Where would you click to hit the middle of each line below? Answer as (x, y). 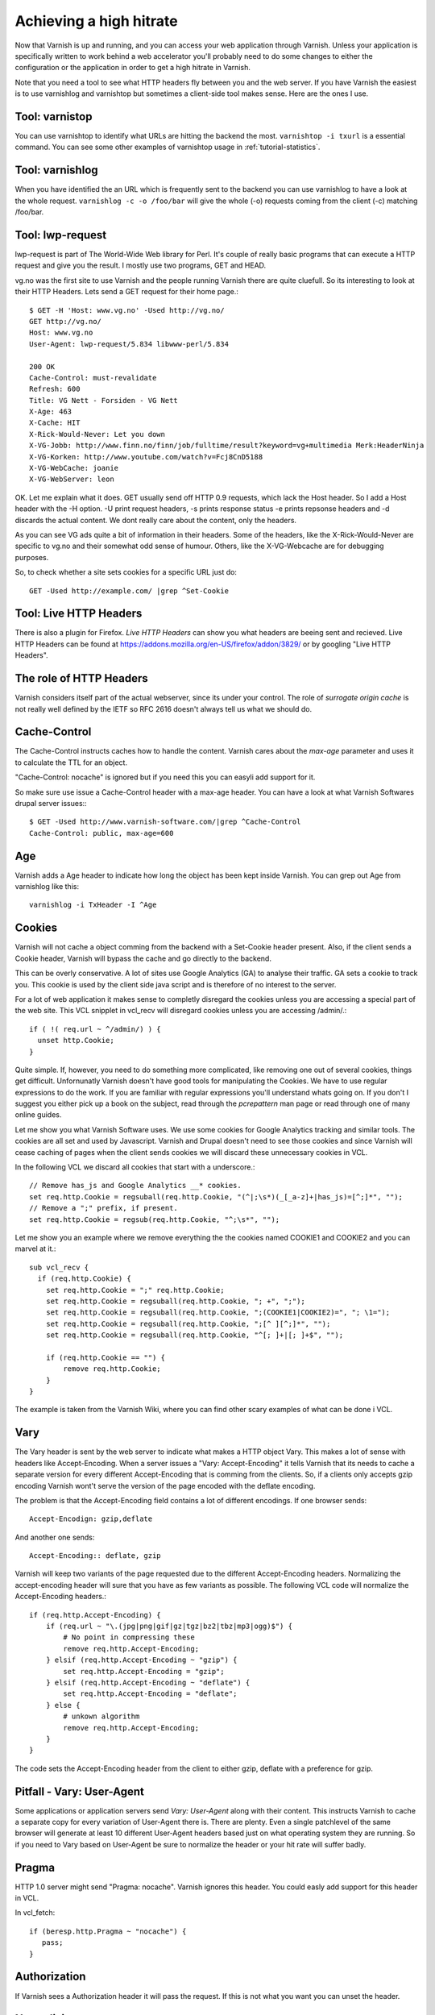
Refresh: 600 (55, 389)
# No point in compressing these (129, 1637)
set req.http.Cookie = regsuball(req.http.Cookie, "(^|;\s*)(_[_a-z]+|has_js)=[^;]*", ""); (216, 1197)
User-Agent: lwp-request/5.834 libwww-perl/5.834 (129, 344)
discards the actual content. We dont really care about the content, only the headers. (156, 520)
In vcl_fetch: (35, 1913)
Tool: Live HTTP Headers (79, 614)
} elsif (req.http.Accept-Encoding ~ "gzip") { (141, 1660)
